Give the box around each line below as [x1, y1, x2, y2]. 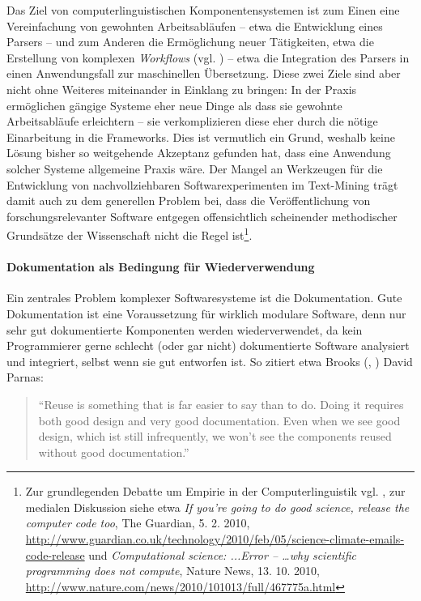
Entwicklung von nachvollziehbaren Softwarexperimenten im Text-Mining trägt [6, 176, 398, 193]
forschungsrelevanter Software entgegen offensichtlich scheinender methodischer [6, 207, 398, 224]
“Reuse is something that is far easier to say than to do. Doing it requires [38, 395, 404, 412]
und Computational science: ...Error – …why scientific [88, 546, 356, 563]
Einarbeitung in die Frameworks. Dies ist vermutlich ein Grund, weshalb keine [6, 128, 395, 145]
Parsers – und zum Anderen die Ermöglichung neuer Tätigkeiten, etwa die [6, 33, 374, 50]
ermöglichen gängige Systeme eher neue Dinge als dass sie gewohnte [6, 96, 342, 113]
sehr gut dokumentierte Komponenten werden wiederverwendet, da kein [6, 321, 363, 338]
